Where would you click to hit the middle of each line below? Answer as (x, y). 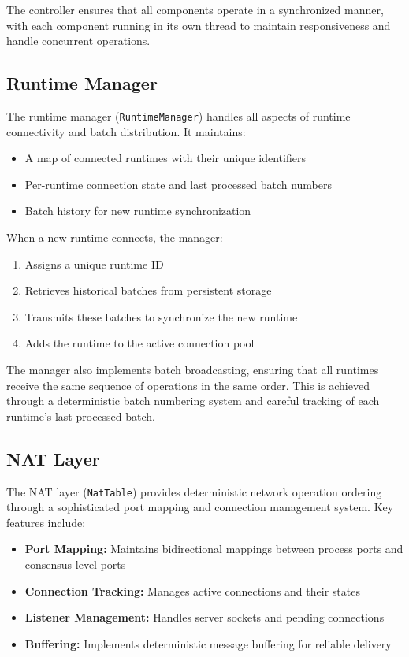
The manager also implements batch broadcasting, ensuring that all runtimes (193, 369)
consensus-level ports (75, 564)
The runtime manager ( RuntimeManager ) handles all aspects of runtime (178, 115)
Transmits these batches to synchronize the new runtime (161, 316)
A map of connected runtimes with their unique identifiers (165, 158)
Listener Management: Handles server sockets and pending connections (204, 617)
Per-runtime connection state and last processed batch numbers (178, 184)
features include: (46, 522)
